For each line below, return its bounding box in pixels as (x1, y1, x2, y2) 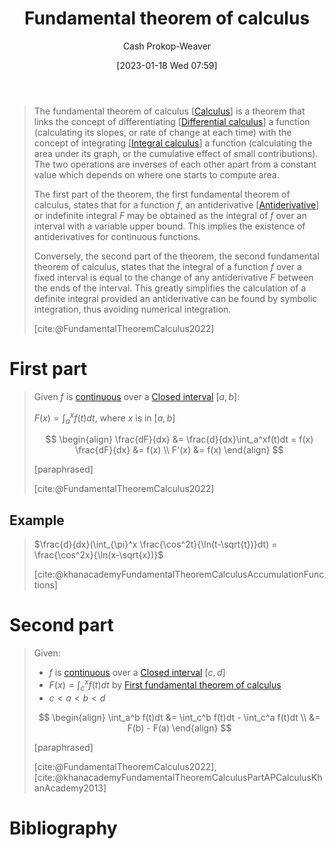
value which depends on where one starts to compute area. (33, 168, 280, 181)
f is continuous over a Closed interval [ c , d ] (48, 667, 226, 679)
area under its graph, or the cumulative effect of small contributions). (33, 147, 319, 159)
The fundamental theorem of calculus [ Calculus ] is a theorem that (33, 105, 306, 117)
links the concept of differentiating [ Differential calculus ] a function (33, 115, 311, 127)
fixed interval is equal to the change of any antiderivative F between (33, 271, 314, 283)
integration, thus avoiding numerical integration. (33, 303, 232, 315)
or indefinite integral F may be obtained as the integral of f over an (33, 209, 307, 221)
